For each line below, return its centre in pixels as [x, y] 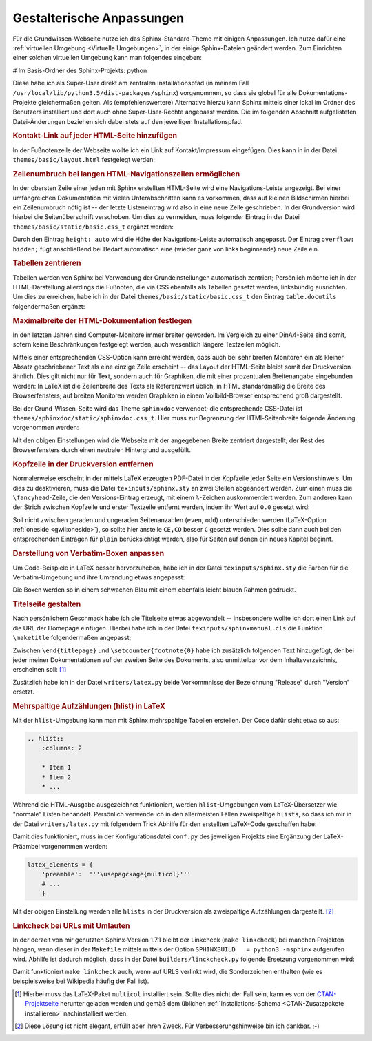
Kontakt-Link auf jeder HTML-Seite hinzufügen [95, 136]
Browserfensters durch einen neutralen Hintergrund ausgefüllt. [102, 450]
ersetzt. [23, 692]
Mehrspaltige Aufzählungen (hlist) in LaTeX [89, 706]
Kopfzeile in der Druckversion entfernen [83, 464]
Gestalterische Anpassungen [99, 18]
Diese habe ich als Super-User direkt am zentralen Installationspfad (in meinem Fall [131, 83]
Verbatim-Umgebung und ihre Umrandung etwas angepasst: [99, 577]
